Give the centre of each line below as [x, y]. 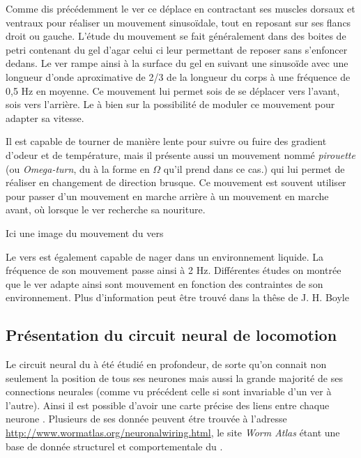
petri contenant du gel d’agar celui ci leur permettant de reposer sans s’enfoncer [177, 49]
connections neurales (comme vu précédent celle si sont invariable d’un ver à [169, 391]
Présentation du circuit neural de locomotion [171, 335]
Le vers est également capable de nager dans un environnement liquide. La [165, 256]
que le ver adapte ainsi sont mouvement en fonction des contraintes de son [164, 283]
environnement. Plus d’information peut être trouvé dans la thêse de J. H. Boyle [177, 297]
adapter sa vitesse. [45, 117]
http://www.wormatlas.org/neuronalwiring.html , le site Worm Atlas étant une [173, 433]
